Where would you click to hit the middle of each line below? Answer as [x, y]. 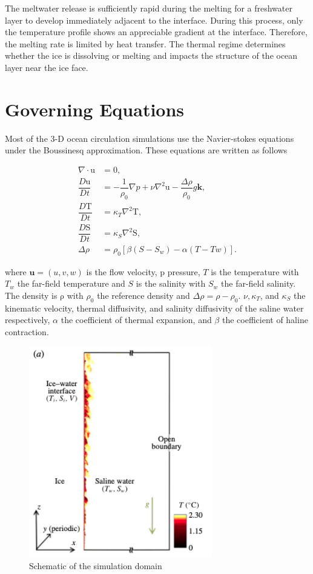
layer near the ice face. [47, 67]
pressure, [184, 271]
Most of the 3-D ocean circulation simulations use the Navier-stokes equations [150, 138]
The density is [31, 295]
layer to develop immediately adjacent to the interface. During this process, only [154, 20]
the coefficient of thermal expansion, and [136, 320]
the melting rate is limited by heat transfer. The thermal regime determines [145, 43]
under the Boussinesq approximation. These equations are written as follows [146, 150]
